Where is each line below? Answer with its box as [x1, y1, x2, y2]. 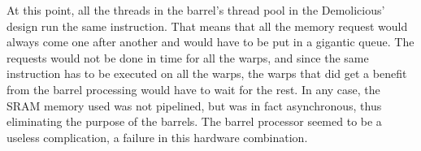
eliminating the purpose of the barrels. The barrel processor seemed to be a [7, 113, 382, 130]
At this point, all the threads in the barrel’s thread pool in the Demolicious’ [7, 2, 385, 18]
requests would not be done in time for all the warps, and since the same [7, 49, 369, 66]
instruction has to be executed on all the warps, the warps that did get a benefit [7, 65, 407, 82]
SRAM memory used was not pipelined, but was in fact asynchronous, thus [7, 97, 382, 114]
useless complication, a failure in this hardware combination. [7, 128, 308, 145]
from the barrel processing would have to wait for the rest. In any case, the [7, 80, 380, 97]
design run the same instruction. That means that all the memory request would [7, 17, 408, 34]
